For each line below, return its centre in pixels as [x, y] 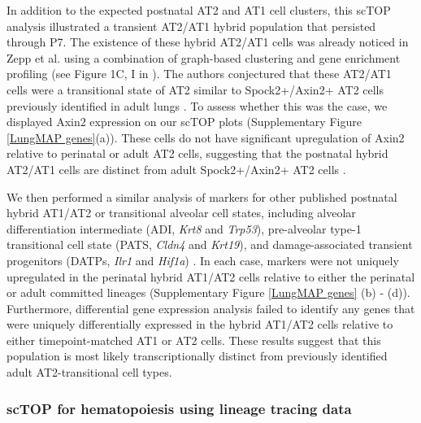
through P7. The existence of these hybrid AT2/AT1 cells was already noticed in [208, 42]
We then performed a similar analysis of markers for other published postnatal [202, 196]
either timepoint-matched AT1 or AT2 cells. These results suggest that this [194, 340]
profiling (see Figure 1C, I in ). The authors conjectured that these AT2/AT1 [199, 74]
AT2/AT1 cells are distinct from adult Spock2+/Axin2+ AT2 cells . [176, 169]
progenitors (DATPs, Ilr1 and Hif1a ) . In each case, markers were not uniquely [203, 260]
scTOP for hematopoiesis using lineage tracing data [179, 408]
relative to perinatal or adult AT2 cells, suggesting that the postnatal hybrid [197, 153]
